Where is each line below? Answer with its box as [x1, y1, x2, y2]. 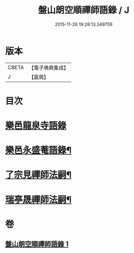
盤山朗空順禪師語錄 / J [38, 4, 130, 16]
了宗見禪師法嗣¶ [5, 169, 72, 181]
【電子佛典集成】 [28, 64, 69, 71]
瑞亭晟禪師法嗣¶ [5, 194, 72, 205]
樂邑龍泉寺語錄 [5, 120, 67, 131]
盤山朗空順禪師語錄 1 [5, 240, 69, 249]
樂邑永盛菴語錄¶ [5, 145, 72, 156]
